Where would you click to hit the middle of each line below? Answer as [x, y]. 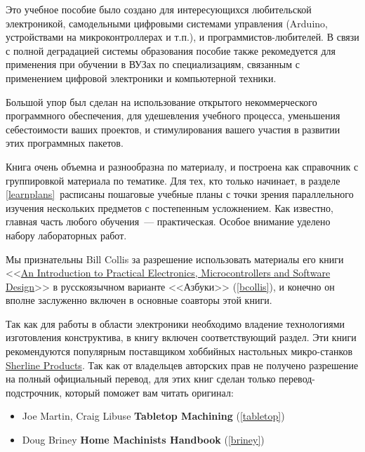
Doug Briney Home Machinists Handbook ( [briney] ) [143, 440]
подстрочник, [34, 392]
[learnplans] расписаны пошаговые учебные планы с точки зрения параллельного [180, 194]
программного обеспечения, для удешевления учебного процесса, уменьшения [173, 115]
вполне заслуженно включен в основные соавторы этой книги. [139, 300]
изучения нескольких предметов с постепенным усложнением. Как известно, [170, 207]
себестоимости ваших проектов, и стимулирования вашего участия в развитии [173, 129]
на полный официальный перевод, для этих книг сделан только [141, 379]
